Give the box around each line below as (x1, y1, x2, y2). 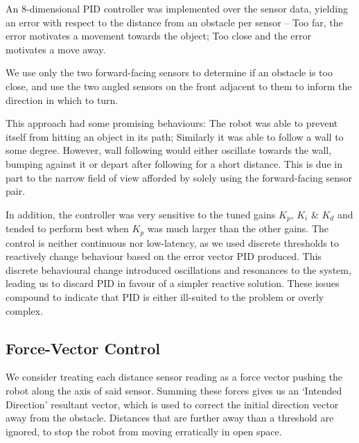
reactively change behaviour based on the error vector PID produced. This (6, 249, 322, 263)
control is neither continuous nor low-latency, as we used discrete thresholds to (6, 235, 339, 250)
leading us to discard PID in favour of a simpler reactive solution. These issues (6, 276, 340, 290)
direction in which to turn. (6, 92, 119, 107)
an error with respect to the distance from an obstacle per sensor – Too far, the (6, 15, 343, 29)
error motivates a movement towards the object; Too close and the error (6, 28, 312, 43)
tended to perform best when (6, 221, 129, 236)
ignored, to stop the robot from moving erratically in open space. (6, 424, 282, 438)
